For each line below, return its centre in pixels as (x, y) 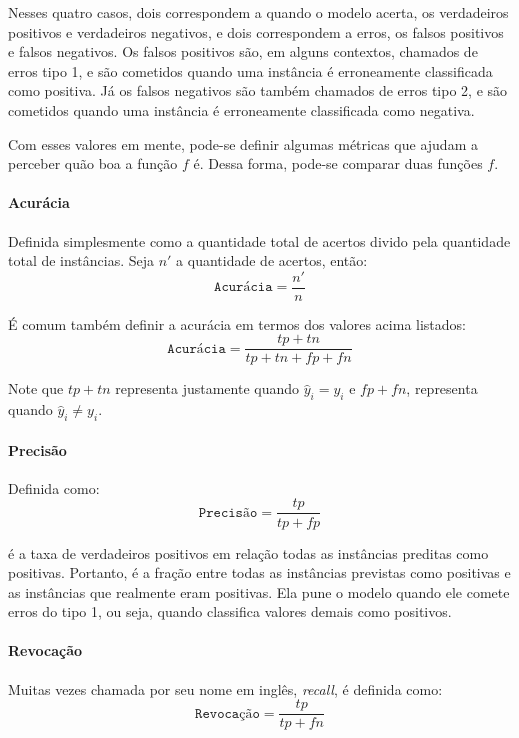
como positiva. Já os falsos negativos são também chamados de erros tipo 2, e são (258, 90)
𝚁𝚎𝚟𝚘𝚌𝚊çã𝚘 (227, 713)
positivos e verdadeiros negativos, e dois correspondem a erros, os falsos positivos (256, 31)
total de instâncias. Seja (81, 260)
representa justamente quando (207, 388)
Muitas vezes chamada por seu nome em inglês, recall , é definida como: (225, 688)
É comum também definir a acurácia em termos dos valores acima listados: (237, 323)
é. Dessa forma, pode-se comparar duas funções (338, 163)
